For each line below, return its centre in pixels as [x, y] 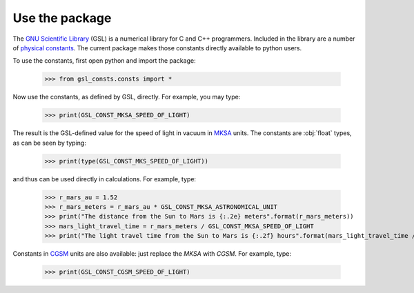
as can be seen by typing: [49, 143]
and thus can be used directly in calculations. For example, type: [105, 179]
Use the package [62, 18]
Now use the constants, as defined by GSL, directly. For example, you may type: [127, 97]
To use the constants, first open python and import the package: [104, 61]
